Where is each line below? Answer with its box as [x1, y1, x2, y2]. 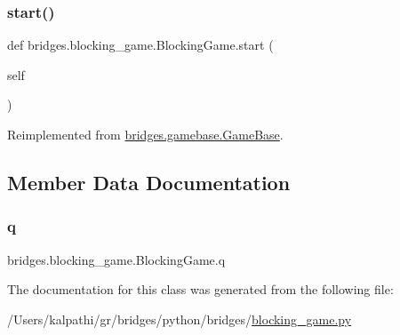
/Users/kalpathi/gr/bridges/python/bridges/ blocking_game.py [7, 309, 352, 328]
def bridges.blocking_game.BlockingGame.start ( [7, 36, 274, 54]
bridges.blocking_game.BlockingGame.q [7, 250, 226, 268]
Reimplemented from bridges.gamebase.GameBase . [7, 125, 284, 143]
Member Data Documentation [7, 168, 291, 195]
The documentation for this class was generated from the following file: [7, 280, 394, 299]
